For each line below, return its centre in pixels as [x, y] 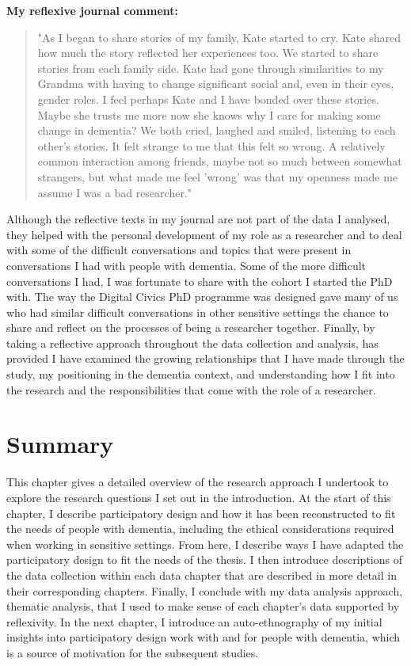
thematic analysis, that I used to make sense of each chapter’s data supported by [203, 606]
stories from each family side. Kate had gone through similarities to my [211, 68]
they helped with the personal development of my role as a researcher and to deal [204, 234]
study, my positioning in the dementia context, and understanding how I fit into [201, 374]
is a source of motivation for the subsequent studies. [133, 652]
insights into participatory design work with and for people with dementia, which [204, 637]
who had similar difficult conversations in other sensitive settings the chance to [198, 312]
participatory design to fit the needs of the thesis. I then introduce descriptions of [204, 559]
